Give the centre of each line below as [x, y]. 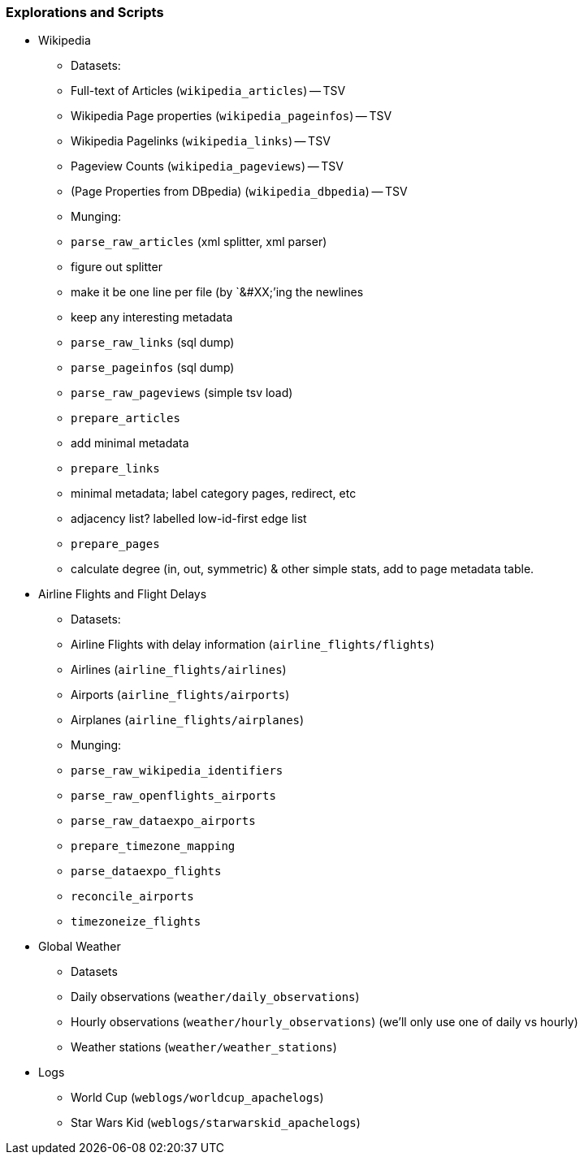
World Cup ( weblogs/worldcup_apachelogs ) [197, 1098]
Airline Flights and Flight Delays [123, 594]
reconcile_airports [132, 897]
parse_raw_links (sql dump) [153, 343]
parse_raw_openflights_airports [173, 796]
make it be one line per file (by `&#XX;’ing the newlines [217, 292]
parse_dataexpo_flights [146, 872]
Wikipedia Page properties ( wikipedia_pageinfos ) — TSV [231, 116]
